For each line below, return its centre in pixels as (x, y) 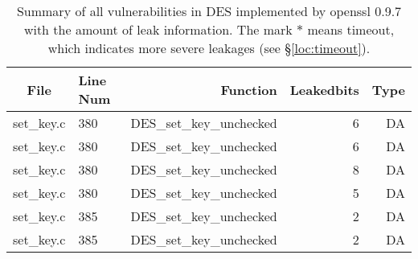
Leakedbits (324, 89)
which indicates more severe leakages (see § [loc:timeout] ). (209, 48)
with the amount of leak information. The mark (158, 29)
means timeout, (351, 29)
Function (249, 89)
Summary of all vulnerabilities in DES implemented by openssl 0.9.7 (209, 11)
